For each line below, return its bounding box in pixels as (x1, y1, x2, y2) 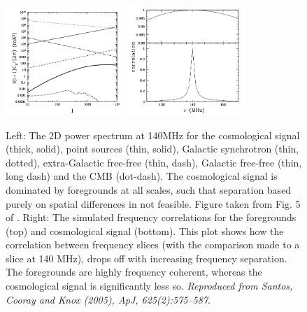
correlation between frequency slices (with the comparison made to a (6, 237, 300, 252)
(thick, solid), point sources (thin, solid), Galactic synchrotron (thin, (6, 141, 299, 156)
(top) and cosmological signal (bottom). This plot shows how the (6, 223, 284, 238)
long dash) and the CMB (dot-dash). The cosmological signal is (6, 169, 278, 183)
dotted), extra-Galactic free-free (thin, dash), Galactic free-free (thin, (6, 155, 302, 169)
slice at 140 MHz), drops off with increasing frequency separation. (6, 250, 287, 265)
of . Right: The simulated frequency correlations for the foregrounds (6, 210, 297, 225)
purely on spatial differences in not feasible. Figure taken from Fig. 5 (6, 196, 301, 211)
